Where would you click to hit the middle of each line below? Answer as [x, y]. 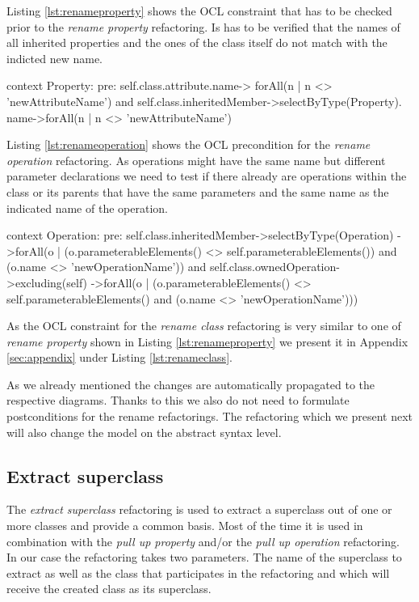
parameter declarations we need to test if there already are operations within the [207, 176]
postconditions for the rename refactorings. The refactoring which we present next [210, 416]
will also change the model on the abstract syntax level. [144, 432]
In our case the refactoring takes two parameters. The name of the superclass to [204, 557]
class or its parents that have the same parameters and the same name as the [198, 191]
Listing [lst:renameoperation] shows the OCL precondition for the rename [189, 144]
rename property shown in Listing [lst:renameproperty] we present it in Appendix [207, 341]
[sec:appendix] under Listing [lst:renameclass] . [119, 357]
